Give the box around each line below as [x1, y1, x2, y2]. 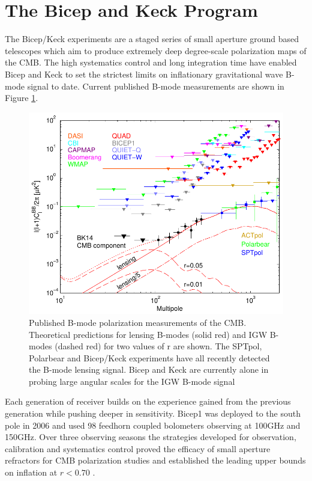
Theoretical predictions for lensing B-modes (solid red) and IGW [29, 328, 268, 340]
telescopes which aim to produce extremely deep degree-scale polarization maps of [5, 44, 307, 57]
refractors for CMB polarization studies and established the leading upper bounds [5, 454, 306, 467]
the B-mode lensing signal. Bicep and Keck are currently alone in [29, 363, 269, 376]
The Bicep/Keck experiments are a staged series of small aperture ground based [5, 32, 299, 45]
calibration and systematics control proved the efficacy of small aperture [5, 442, 271, 455]
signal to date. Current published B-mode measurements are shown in [27, 79, 284, 92]
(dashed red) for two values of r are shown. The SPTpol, [55, 340, 262, 352]
